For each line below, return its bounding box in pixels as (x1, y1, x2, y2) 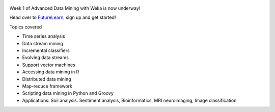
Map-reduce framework (22, 83, 72, 89)
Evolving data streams (22, 54, 69, 61)
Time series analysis (22, 33, 66, 39)
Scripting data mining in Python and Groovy (22, 90, 114, 96)
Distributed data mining (22, 76, 71, 82)
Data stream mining (22, 40, 63, 46)
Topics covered (9, 23, 42, 30)
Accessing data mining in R (22, 69, 79, 75)
